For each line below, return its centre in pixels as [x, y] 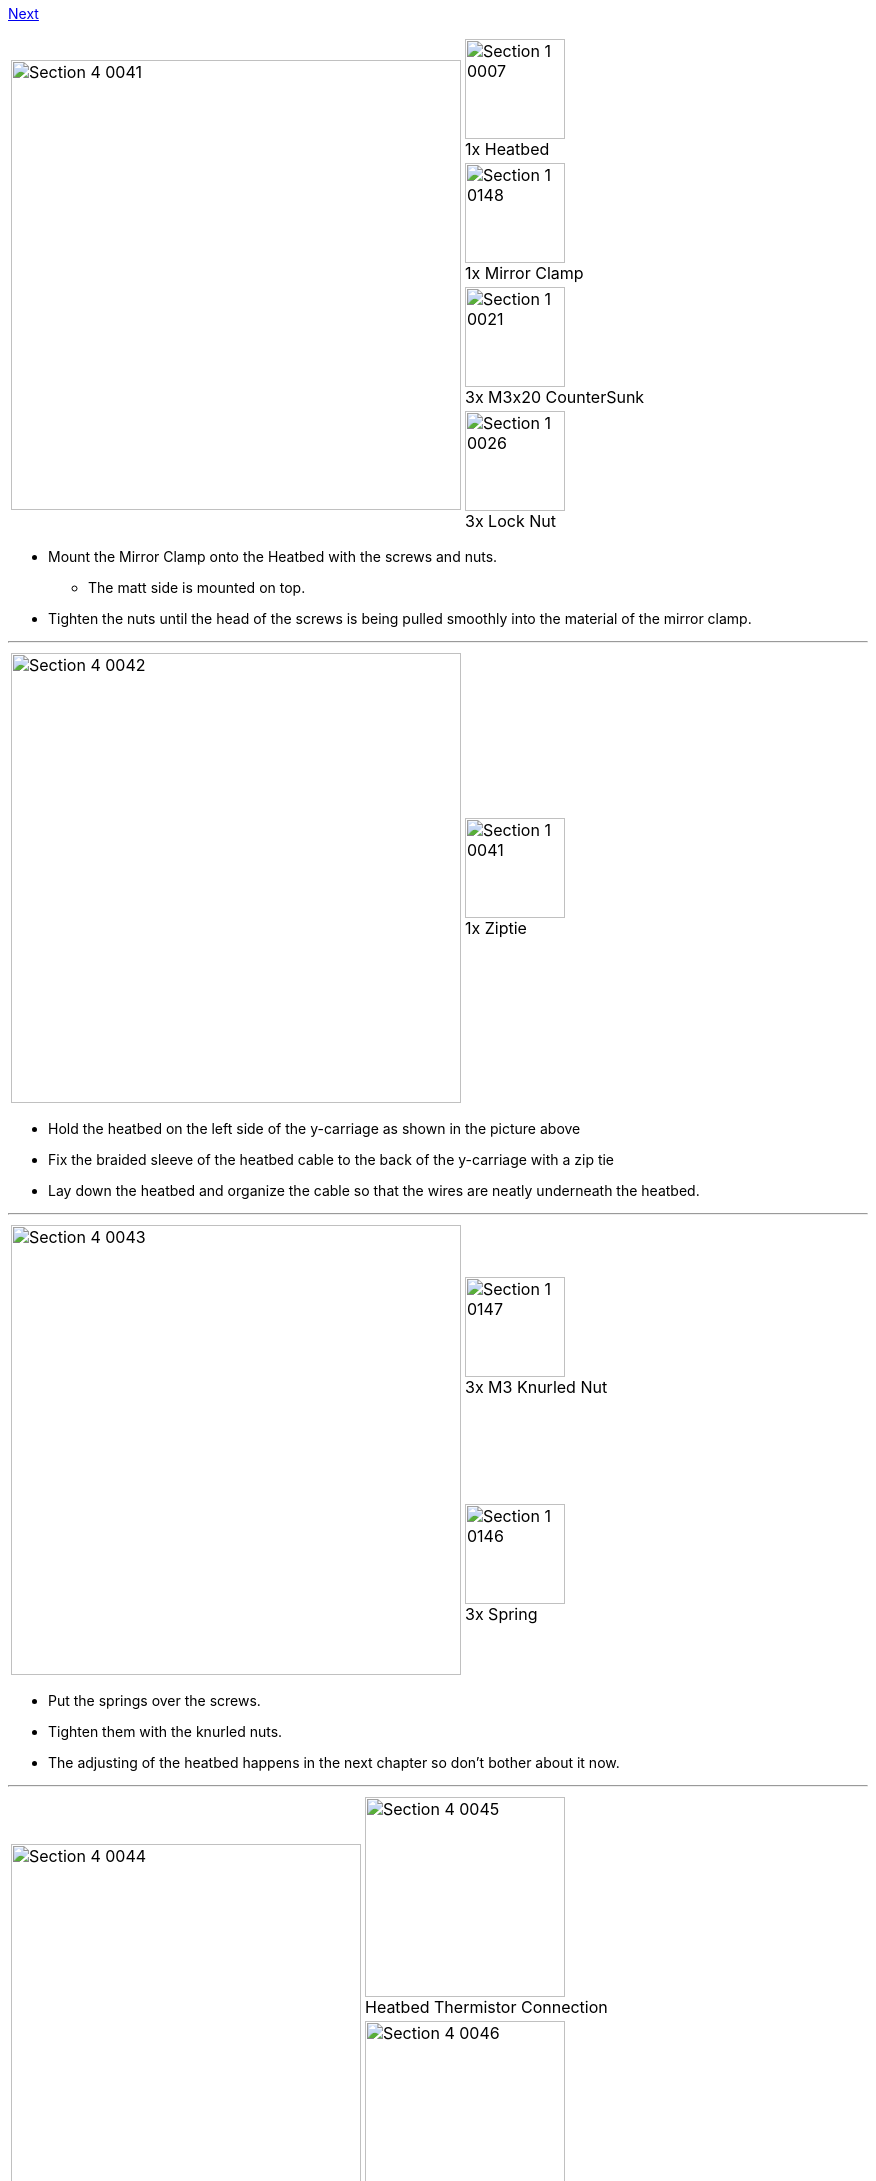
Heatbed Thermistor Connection [486, 2007]
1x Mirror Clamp [524, 273]
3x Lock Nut [510, 521]
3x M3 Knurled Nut [536, 1386]
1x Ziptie [496, 928]
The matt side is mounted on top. [197, 587]
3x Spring [501, 1613]
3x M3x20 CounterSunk [555, 397]
